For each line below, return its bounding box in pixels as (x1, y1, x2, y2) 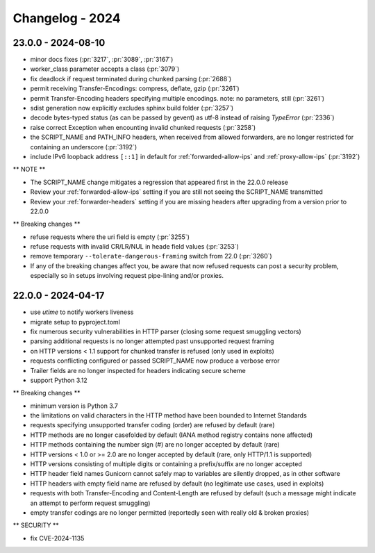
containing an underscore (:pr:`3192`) (30, 142, 137, 151)
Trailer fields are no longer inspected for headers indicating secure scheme (30, 366, 246, 374)
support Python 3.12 (30, 376, 88, 384)
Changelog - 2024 (12, 10, 121, 26)
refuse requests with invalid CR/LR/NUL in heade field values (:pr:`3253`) (30, 242, 240, 251)
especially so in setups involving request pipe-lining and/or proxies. (30, 272, 224, 280)
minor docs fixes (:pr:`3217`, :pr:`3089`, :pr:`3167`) (30, 56, 174, 64)
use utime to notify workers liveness (30, 308, 134, 316)
